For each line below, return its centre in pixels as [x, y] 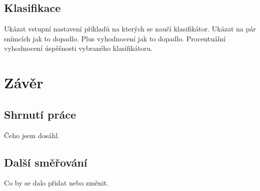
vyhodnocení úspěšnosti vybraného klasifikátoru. [78, 48]
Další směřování [46, 162]
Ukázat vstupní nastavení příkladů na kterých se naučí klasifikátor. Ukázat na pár [130, 29]
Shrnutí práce [40, 114]
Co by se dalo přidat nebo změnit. [56, 183]
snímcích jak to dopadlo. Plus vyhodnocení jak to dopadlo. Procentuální [115, 38]
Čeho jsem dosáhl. [32, 135]
